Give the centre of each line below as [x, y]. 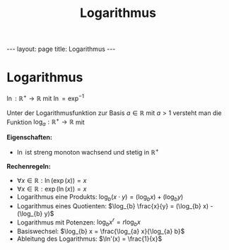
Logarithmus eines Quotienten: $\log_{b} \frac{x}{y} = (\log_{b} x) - [115, 206]
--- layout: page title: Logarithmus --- [61, 49]
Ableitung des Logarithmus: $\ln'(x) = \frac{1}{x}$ [89, 239]
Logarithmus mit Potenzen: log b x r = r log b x [79, 222]
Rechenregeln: [29, 166]
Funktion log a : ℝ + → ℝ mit [46, 122]
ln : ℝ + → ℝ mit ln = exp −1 [46, 98]
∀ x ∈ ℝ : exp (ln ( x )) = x [52, 189]
